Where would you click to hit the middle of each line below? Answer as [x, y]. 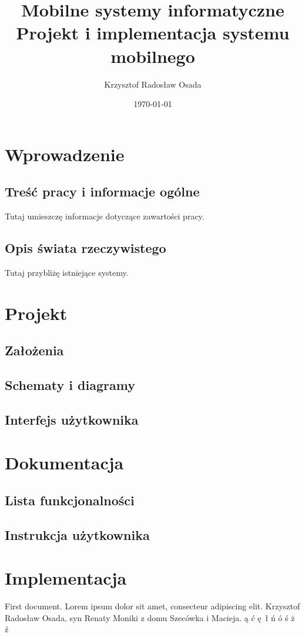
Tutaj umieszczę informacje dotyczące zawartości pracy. [105, 216]
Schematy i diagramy [70, 385]
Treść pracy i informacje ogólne [102, 191]
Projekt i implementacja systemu [153, 33]
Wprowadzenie [65, 154]
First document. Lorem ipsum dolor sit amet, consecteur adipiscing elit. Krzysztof [152, 606]
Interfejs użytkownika [72, 419]
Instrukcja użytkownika [77, 534]
